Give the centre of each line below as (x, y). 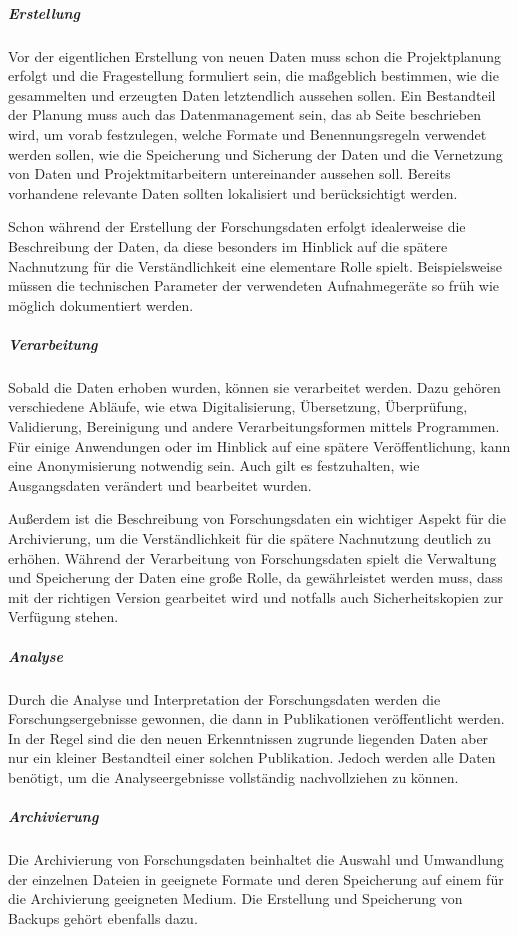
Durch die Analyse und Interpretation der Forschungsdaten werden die (224, 698)
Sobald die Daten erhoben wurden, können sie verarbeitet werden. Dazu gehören (254, 386)
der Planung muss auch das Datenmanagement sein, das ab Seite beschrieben (245, 114)
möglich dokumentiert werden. (101, 304)
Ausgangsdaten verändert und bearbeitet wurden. (160, 484)
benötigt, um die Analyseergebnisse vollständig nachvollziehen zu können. (233, 776)
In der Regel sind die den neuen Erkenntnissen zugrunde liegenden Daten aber (248, 737)
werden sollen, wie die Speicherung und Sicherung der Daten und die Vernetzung (255, 153)
